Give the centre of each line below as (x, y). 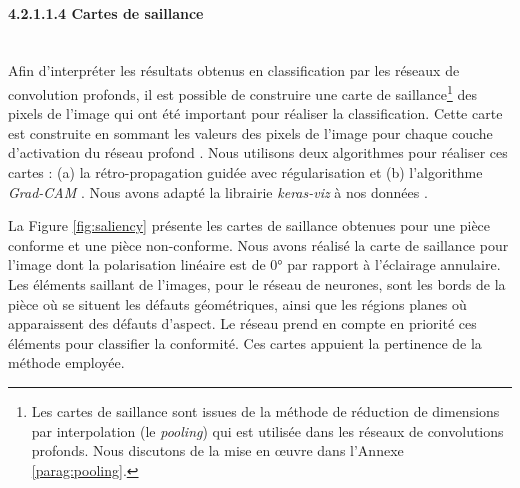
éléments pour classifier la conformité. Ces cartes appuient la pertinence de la (245, 342)
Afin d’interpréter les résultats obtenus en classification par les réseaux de (234, 70)
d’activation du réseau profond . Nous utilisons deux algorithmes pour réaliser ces (258, 152)
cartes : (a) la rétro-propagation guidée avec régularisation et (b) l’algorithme (245, 172)
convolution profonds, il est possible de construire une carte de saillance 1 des (242, 92)
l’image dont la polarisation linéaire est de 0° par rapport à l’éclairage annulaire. (254, 264)
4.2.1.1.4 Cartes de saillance (106, 12)
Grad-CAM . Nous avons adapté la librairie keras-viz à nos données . (218, 191)
